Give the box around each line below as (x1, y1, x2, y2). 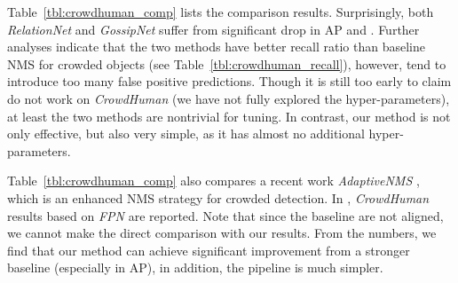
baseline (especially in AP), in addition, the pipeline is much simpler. (7, 258, 383, 277)
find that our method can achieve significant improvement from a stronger (7, 240, 410, 259)
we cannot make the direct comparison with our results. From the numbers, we (7, 224, 437, 242)
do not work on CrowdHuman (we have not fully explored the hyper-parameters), (7, 89, 450, 107)
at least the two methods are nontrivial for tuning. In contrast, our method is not (7, 106, 451, 125)
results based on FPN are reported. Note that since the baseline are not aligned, (7, 206, 444, 224)
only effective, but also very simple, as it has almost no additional (7, 124, 365, 143)
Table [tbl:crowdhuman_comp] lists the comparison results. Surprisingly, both (7, 3, 434, 20)
